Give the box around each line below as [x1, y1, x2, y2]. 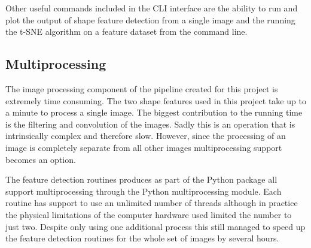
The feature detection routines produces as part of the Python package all [5, 173, 278, 186]
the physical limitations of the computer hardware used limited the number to [5, 208, 292, 220]
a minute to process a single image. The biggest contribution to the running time [5, 106, 303, 119]
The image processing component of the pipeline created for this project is [5, 82, 278, 95]
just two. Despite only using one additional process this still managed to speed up [5, 220, 306, 232]
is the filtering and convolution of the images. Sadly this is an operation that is [5, 117, 295, 130]
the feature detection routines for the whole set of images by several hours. [5, 232, 279, 244]
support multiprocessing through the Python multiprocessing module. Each [5, 185, 282, 197]
